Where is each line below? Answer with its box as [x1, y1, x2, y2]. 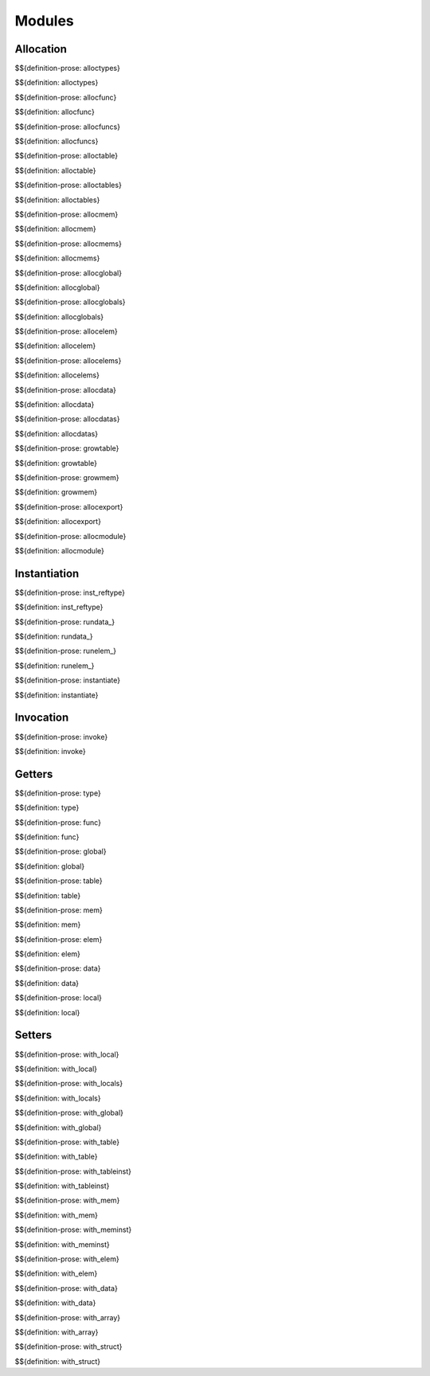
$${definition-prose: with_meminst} [14, 1225, 132, 1234]
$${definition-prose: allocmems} [14, 239, 123, 248]
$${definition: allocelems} [14, 370, 100, 380]
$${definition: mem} [14, 920, 81, 929]
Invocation [14, 711, 69, 725]
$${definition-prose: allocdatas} [14, 414, 120, 424]
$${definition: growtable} [14, 458, 98, 467]
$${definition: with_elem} [14, 1268, 98, 1278]
